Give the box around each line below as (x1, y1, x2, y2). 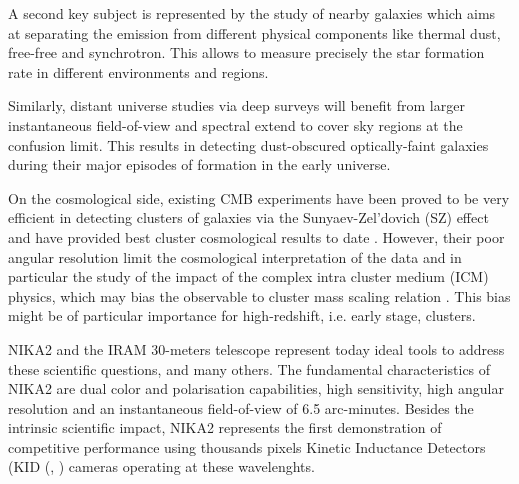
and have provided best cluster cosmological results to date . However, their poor (8, 226, 505, 247)
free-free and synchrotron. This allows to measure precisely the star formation (8, 42, 485, 63)
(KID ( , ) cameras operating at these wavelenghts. (8, 456, 315, 477)
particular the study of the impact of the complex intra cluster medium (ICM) (8, 266, 489, 287)
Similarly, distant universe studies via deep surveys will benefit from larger (8, 95, 465, 116)
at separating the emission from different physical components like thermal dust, (8, 22, 501, 43)
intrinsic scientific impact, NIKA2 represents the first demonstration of (8, 417, 442, 438)
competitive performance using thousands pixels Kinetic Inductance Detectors (8, 436, 486, 457)
